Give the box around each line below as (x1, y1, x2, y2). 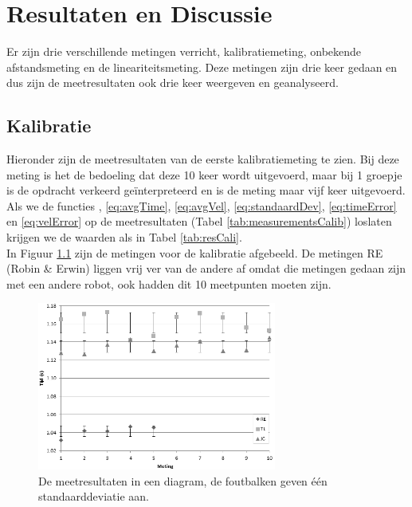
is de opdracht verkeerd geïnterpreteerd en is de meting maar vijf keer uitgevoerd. (6, 182, 406, 198)
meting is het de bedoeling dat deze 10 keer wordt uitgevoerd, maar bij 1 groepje (6, 166, 402, 183)
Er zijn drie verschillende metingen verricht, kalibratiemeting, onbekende (6, 43, 362, 60)
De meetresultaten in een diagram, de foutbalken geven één (38, 472, 328, 489)
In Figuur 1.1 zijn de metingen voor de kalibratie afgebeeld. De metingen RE (6, 244, 383, 261)
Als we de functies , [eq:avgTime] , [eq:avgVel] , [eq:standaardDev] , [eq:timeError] (6, 197, 397, 214)
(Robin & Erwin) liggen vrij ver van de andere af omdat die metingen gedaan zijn (6, 260, 406, 277)
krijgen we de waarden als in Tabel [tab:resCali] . (6, 229, 242, 246)
